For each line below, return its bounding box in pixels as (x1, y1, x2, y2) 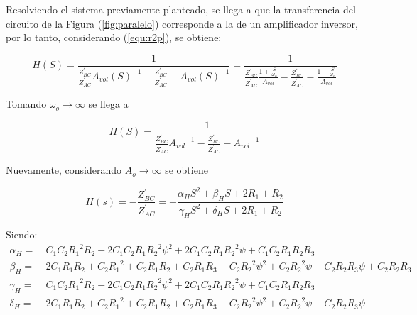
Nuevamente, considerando (6, 162, 122, 177)
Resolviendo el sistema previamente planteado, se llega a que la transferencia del (6, 2, 356, 16)
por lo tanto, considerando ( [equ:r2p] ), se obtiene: (6, 30, 222, 45)
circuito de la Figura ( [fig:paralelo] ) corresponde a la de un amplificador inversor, (6, 16, 358, 31)
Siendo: (6, 227, 38, 242)
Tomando (6, 96, 47, 111)
